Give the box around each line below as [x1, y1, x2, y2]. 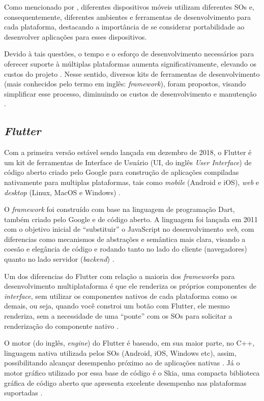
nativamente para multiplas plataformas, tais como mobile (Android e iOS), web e [4, 176, 259, 187]
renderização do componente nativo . [4, 320, 119, 331]
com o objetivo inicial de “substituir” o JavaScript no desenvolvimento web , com [4, 224, 254, 234]
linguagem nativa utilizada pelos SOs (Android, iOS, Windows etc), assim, [4, 347, 237, 358]
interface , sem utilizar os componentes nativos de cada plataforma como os [4, 290, 238, 301]
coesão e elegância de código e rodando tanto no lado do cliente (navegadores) [4, 243, 247, 254]
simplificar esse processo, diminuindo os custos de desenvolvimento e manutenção [4, 88, 257, 99]
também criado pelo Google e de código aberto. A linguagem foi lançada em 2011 [4, 213, 258, 224]
